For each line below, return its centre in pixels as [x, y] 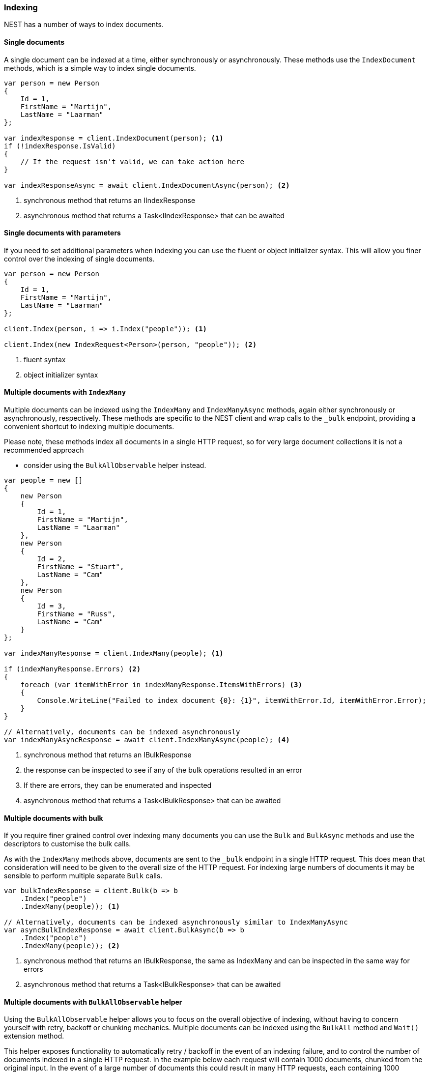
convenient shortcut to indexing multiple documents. [89, 427]
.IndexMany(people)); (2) [70, 946]
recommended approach [44, 450]
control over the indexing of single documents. [79, 259]
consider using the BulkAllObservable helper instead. [115, 465]
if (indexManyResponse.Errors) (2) [72, 669]
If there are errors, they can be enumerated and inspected [118, 785]
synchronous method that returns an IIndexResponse [110, 200]
